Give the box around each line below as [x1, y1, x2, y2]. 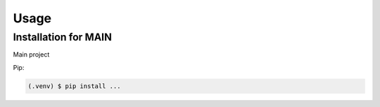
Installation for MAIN [13, 31, 112, 43]
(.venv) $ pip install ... [27, 82, 121, 90]
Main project [13, 50, 50, 59]
